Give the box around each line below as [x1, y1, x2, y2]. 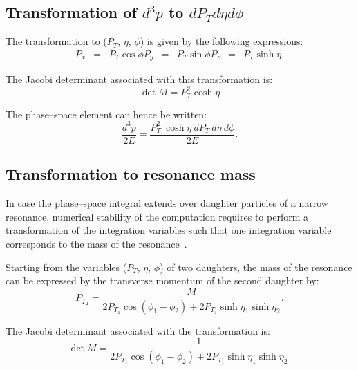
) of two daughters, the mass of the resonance [160, 259, 352, 274]
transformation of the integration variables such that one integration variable [6, 223, 332, 237]
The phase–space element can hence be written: [6, 107, 207, 121]
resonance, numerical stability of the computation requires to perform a [6, 209, 308, 223]
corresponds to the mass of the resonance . [6, 236, 187, 250]
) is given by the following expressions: [140, 34, 303, 48]
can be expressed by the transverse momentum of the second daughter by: [6, 273, 319, 288]
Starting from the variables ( [6, 259, 127, 274]
